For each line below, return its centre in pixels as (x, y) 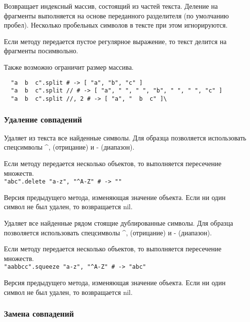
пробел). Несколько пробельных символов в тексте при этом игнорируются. (116, 25)
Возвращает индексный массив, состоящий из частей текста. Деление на (111, 6)
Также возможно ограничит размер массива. (69, 67)
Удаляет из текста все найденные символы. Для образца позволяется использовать (125, 137)
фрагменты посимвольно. (41, 51)
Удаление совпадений (43, 119)
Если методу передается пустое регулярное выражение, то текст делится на (115, 41)
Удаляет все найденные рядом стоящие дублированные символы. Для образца (118, 222)
